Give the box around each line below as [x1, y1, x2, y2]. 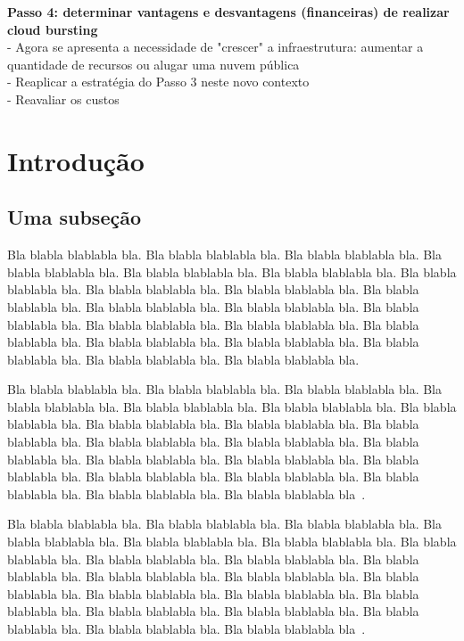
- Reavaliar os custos [7, 89, 120, 108]
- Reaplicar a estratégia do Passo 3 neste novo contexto [7, 72, 310, 91]
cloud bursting [7, 20, 98, 38]
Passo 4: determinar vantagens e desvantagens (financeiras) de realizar [7, 3, 450, 21]
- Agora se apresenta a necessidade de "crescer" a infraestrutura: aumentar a [7, 37, 424, 56]
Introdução [7, 142, 145, 178]
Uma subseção [7, 203, 142, 231]
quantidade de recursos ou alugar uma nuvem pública [7, 54, 300, 73]
